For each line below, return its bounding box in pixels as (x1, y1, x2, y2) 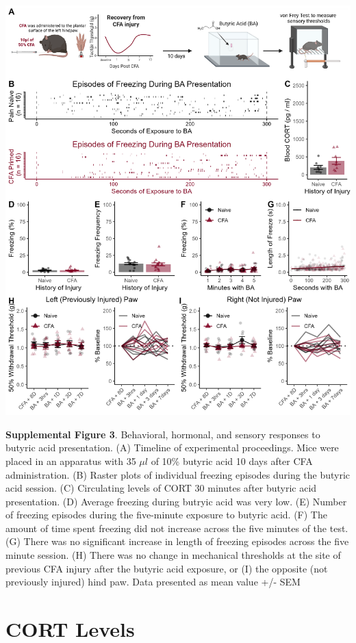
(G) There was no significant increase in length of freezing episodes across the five (5, 534, 349, 549)
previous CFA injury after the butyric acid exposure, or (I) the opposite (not (5, 561, 328, 575)
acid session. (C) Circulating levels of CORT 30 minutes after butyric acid (5, 481, 317, 495)
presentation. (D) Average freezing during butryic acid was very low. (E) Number (5, 494, 347, 508)
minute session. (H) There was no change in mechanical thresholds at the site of (5, 548, 341, 562)
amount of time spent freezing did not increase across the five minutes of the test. (5, 520, 348, 535)
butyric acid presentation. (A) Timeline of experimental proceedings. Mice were (5, 440, 339, 455)
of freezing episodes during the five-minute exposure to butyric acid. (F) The (5, 507, 327, 522)
